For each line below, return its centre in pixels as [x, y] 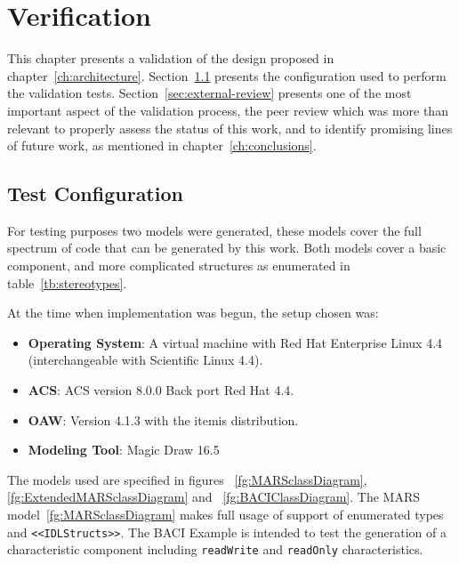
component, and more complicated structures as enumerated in [179, 266]
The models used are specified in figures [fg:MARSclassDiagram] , [187, 479]
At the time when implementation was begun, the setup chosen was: [193, 313]
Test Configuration [95, 193]
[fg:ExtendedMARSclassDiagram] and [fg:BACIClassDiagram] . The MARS [213, 497]
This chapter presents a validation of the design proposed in [171, 58]
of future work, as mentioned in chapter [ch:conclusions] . [162, 145]
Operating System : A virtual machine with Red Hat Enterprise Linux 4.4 [235, 342]
